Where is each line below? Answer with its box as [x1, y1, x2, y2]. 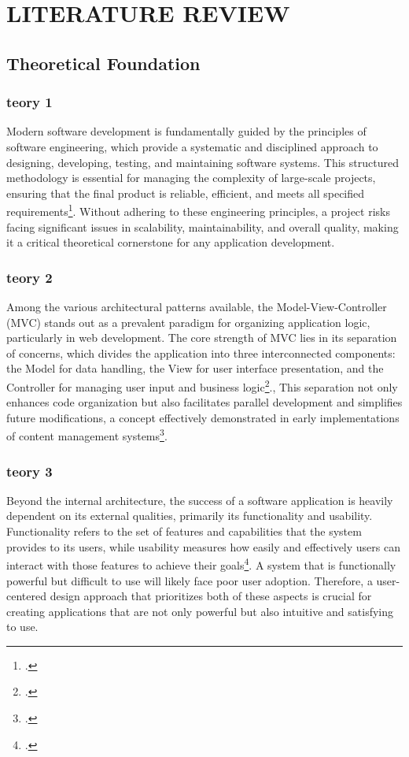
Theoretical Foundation [6, 50, 201, 75]
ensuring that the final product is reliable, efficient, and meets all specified [6, 184, 365, 201]
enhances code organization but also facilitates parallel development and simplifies [6, 394, 403, 410]
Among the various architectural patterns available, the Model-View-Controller [6, 299, 387, 314]
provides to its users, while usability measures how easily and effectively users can [6, 538, 400, 555]
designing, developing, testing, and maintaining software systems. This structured [6, 154, 399, 170]
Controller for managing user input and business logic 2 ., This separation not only [6, 376, 398, 395]
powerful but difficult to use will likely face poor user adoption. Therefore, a [6, 572, 373, 588]
